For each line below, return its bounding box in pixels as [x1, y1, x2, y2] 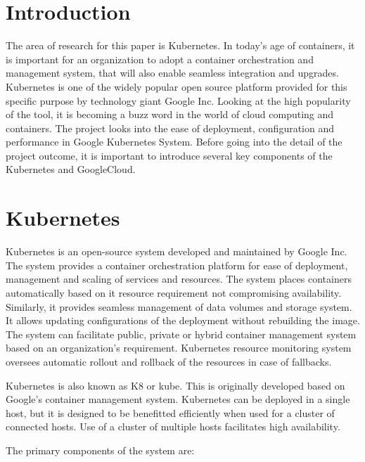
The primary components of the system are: [6, 442, 195, 457]
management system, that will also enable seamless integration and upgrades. [6, 65, 339, 80]
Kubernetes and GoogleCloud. [6, 162, 136, 177]
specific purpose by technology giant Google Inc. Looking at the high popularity [6, 93, 351, 108]
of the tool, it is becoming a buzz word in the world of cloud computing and [6, 107, 334, 122]
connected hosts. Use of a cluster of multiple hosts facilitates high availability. [6, 419, 340, 434]
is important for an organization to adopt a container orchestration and [6, 51, 314, 66]
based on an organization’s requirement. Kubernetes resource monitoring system [6, 340, 352, 355]
